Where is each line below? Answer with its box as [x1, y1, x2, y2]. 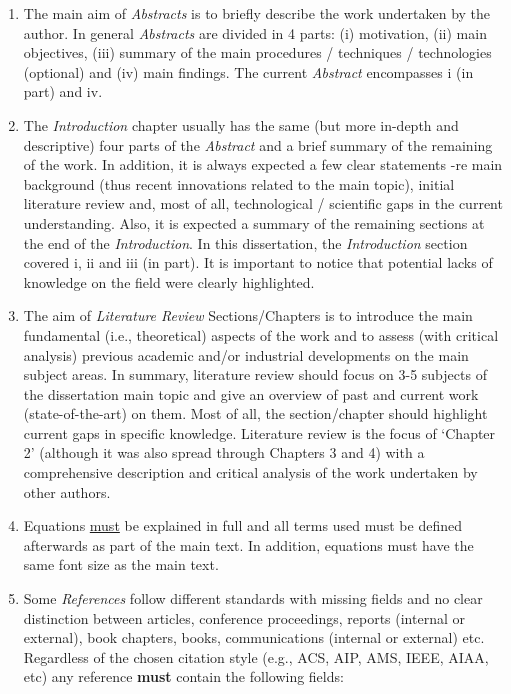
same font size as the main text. [23, 554, 219, 575]
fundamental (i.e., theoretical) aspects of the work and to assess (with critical [23, 324, 499, 345]
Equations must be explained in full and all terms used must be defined [23, 515, 462, 536]
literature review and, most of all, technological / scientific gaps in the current [23, 193, 503, 214]
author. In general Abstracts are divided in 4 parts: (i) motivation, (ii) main [23, 22, 487, 43]
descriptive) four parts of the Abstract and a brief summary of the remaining [23, 134, 493, 155]
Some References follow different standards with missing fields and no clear [23, 588, 483, 609]
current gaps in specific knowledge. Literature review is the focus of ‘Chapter [23, 422, 496, 443]
